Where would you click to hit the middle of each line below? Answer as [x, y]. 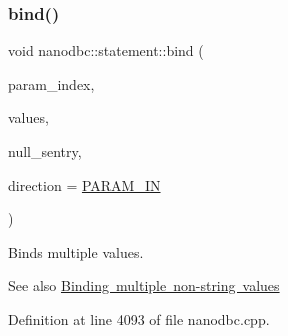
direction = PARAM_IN [84, 184]
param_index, [51, 83]
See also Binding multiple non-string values [144, 285]
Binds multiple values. [76, 251]
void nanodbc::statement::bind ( [106, 50]
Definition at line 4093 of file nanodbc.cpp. [139, 318]
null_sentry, [45, 151]
